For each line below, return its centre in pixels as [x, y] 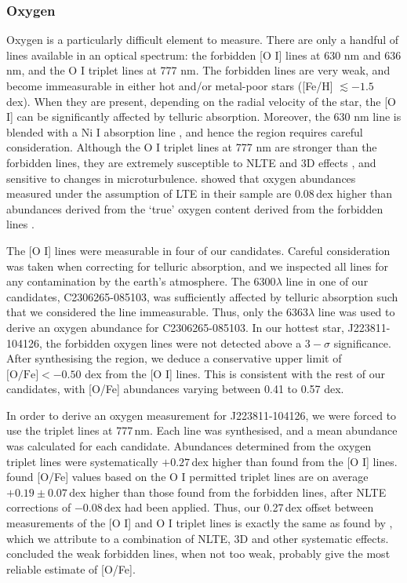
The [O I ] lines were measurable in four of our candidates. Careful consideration [198, 250]
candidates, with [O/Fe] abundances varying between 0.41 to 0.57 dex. [175, 389]
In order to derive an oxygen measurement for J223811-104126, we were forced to [202, 415]
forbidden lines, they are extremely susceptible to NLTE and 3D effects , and [191, 162]
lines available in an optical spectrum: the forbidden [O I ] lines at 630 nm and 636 [204, 55]
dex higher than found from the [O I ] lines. [294, 461]
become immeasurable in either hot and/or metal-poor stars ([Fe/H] [170, 86]
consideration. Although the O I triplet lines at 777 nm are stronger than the [192, 147]
